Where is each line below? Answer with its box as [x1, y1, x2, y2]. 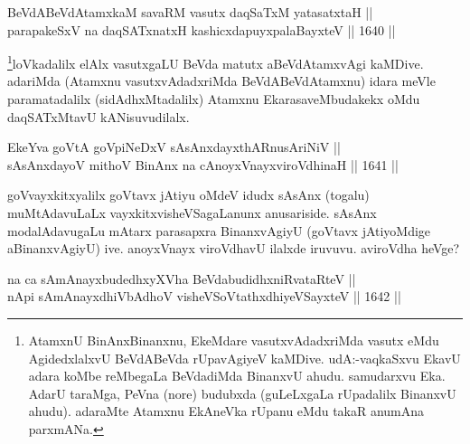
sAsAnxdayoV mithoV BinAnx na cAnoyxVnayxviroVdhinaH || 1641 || [7, 155, 399, 174]
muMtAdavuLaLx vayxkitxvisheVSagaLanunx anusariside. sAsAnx [7, 203, 377, 222]
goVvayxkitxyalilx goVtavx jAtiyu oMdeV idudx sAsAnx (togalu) [7, 185, 370, 204]
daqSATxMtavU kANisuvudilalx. [7, 107, 190, 126]
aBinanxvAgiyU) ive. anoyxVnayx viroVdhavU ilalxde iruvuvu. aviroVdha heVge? [7, 239, 460, 258]
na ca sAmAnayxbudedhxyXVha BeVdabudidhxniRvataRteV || [7, 269, 356, 288]
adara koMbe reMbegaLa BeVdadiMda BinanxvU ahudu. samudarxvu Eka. [28, 366, 446, 385]
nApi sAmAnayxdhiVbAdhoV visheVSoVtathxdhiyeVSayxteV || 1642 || [7, 287, 401, 306]
